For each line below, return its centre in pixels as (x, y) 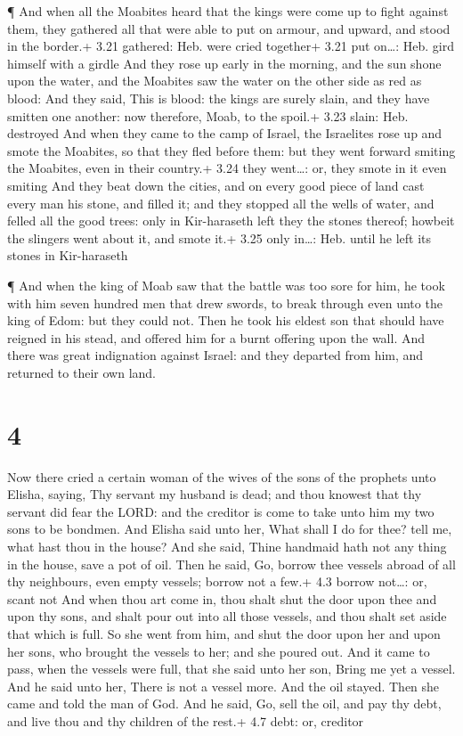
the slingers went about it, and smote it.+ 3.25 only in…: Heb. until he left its (219, 237)
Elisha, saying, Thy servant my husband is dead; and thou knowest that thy (215, 494)
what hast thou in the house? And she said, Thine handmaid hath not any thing (227, 546)
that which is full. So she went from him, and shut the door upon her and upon (224, 633)
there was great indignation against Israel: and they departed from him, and (215, 355)
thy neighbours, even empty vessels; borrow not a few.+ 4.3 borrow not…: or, (217, 581)
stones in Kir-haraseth (68, 255)
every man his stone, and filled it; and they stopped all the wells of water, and (221, 203)
